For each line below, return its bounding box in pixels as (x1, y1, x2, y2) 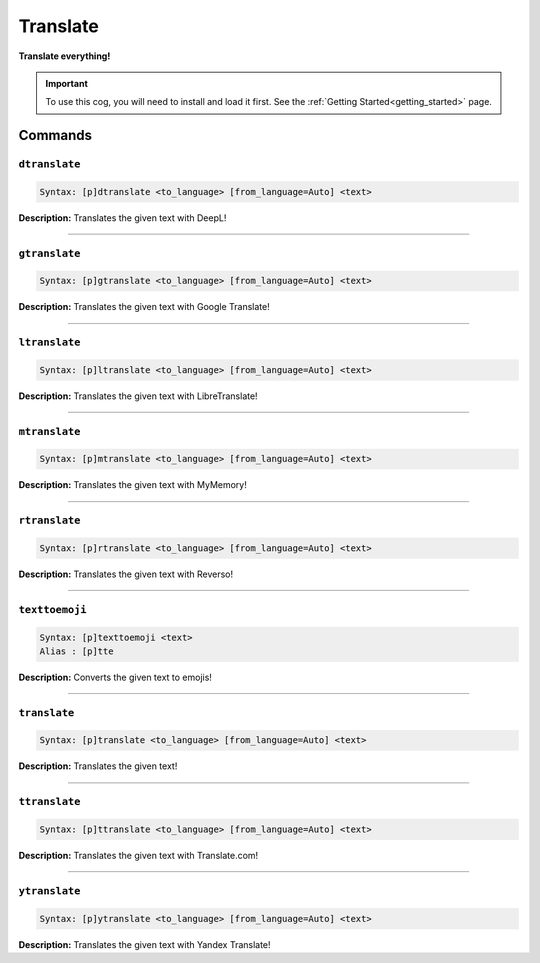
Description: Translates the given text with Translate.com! (18, 849, 259, 861)
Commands (18, 127, 93, 144)
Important (45, 77, 89, 89)
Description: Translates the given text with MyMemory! (18, 479, 247, 491)
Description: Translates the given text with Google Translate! (18, 301, 270, 313)
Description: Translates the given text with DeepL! (18, 211, 227, 224)
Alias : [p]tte (39, 645, 114, 657)
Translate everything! (18, 50, 111, 62)
